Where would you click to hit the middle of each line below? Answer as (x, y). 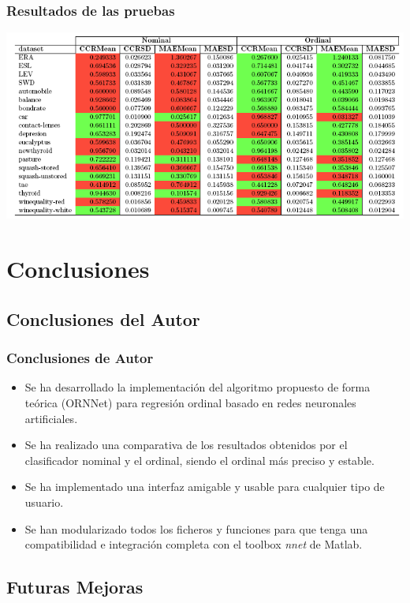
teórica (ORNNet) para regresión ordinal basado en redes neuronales (190, 402)
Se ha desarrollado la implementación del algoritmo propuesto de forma (198, 387)
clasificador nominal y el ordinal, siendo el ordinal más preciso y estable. (199, 460)
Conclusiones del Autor (103, 318)
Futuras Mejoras (75, 587)
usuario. (44, 502)
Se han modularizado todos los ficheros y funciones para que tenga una (196, 528)
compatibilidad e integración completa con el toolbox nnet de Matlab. (194, 544)
